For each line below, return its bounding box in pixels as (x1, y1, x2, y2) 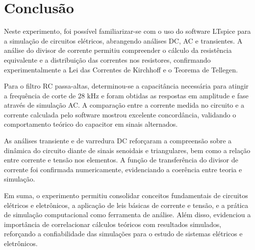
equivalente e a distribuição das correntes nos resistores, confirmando (4, 54, 211, 65)
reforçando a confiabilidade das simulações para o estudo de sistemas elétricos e (4, 228, 243, 239)
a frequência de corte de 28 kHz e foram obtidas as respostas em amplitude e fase (4, 90, 249, 100)
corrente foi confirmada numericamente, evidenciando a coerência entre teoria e (4, 164, 242, 174)
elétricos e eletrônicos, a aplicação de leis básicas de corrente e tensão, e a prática (4, 200, 248, 210)
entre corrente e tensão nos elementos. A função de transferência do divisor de (4, 155, 238, 165)
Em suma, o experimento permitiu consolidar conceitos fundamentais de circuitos (4, 190, 248, 201)
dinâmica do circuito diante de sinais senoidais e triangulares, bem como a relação (4, 145, 251, 155)
